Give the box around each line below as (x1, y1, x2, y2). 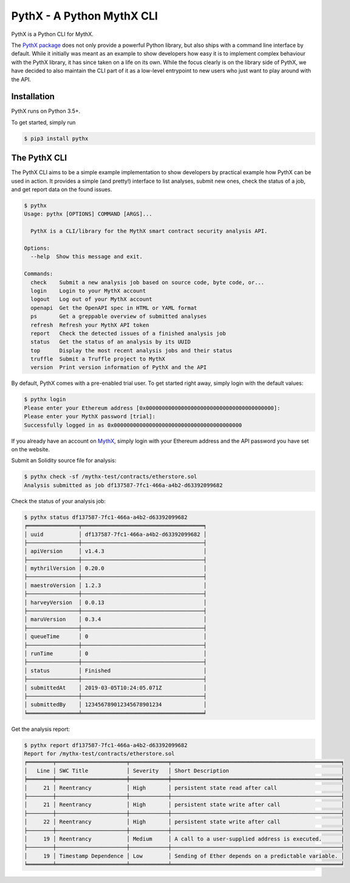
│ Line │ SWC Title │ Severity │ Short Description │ (24, 767, 345, 774)
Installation (11, 91, 55, 102)
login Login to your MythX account (30, 287, 146, 294)
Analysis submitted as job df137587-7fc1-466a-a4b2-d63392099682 (24, 482, 223, 488)
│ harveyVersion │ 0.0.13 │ (24, 599, 207, 606)
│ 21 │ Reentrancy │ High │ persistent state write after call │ (24, 801, 345, 808)
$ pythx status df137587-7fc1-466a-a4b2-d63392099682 (24, 513, 188, 521)
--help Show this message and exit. (30, 253, 143, 260)
